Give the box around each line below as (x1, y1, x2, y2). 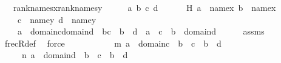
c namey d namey (17, 13, 96, 25)
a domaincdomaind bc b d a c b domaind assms (17, 25, 265, 38)
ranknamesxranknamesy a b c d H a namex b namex (13, 1, 276, 13)
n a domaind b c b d (21, 48, 128, 61)
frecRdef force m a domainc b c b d (4, 36, 222, 49)
